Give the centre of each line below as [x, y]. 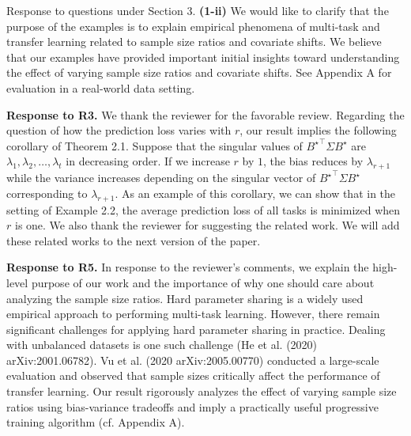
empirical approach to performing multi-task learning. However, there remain [193, 314]
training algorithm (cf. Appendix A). [96, 422]
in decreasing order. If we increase [148, 161]
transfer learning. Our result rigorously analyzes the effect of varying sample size [202, 391]
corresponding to [47, 193]
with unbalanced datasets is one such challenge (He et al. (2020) [162, 345]
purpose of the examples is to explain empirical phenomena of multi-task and [193, 26]
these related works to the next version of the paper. [134, 240]
